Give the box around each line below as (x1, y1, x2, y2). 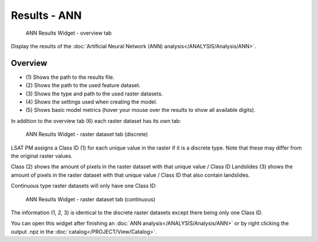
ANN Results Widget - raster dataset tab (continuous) (25, 195, 155, 203)
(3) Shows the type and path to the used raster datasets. (25, 90, 163, 97)
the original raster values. (11, 152, 73, 159)
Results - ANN (11, 9, 82, 22)
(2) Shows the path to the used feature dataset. (25, 82, 141, 89)
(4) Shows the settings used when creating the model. (25, 98, 157, 105)
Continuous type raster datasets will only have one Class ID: (11, 183, 157, 190)
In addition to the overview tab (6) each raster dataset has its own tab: (11, 117, 181, 124)
